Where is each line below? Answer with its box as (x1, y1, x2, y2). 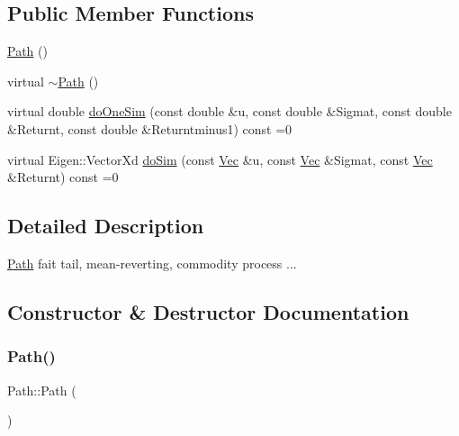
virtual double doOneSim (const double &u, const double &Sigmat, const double (7, 102, 452, 121)
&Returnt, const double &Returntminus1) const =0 (7, 119, 292, 138)
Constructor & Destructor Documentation (7, 297, 409, 325)
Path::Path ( (7, 380, 76, 399)
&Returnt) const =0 (7, 168, 119, 186)
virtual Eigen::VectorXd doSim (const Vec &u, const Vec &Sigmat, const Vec (7, 150, 433, 168)
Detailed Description (7, 212, 204, 240)
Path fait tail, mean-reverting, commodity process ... (7, 253, 297, 272)
